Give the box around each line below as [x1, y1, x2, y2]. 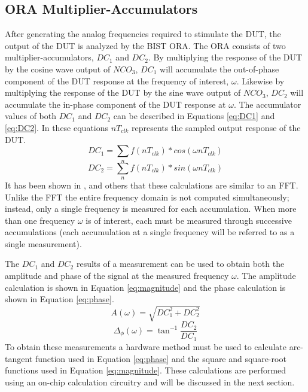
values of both [5, 110, 57, 122]
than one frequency [5, 214, 75, 226]
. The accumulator [233, 98, 301, 110]
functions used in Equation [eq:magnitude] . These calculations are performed [5, 364, 286, 376]
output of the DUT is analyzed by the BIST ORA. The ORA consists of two [5, 39, 286, 51]
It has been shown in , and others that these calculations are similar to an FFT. [5, 178, 298, 191]
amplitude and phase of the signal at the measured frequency [5, 269, 229, 282]
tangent [5, 352, 33, 364]
